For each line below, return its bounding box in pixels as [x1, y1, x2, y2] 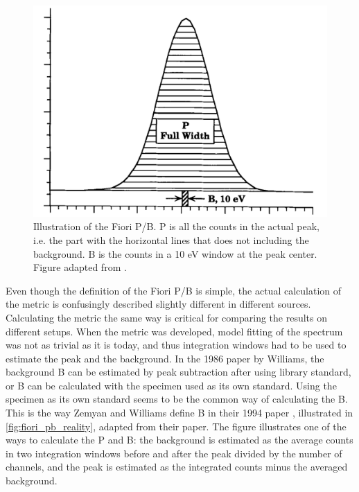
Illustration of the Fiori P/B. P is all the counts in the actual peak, [33, 219, 319, 234]
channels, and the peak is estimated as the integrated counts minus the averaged [6, 459, 348, 474]
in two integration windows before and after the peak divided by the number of [6, 446, 342, 460]
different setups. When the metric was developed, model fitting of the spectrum [6, 324, 343, 338]
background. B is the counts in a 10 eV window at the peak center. [33, 246, 317, 261]
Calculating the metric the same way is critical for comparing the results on [6, 310, 328, 324]
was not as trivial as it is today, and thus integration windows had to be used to [6, 337, 347, 352]
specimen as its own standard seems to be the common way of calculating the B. [6, 392, 348, 406]
